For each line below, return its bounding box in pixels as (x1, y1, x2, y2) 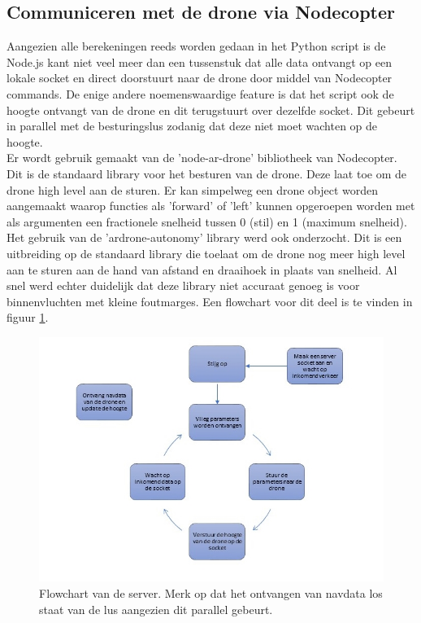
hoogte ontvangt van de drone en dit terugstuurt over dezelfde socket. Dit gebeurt (7, 101, 415, 118)
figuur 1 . (7, 309, 49, 326)
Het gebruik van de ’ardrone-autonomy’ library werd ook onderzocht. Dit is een (7, 229, 402, 246)
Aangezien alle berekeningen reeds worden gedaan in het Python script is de (7, 37, 386, 55)
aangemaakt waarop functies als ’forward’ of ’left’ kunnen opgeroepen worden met (7, 197, 415, 214)
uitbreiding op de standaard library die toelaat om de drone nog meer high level (7, 244, 406, 261)
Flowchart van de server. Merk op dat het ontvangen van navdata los (39, 585, 383, 602)
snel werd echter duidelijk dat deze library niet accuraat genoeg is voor (7, 277, 360, 294)
